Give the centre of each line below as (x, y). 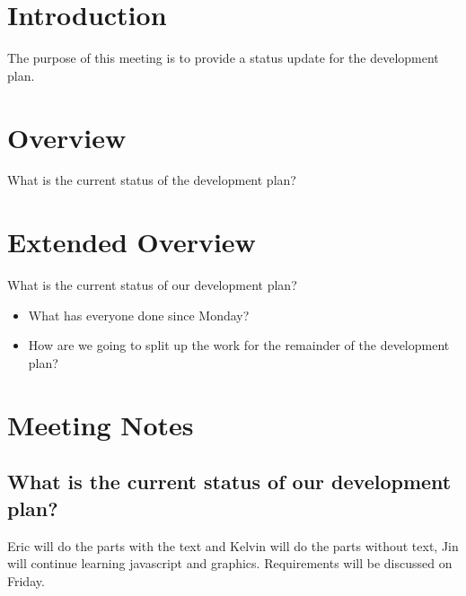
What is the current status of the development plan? (152, 180)
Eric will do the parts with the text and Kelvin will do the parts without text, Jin (233, 545)
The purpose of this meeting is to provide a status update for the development (223, 58)
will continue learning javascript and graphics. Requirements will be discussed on (230, 563)
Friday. (26, 580)
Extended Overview (132, 242)
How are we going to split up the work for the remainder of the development (239, 345)
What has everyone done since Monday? (139, 315)
